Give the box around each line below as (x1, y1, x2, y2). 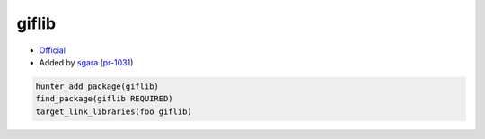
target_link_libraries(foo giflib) (35, 106, 192, 117)
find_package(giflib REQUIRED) (35, 94, 174, 104)
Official (39, 45, 66, 56)
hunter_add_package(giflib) (35, 81, 159, 91)
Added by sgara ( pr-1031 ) (39, 56, 134, 67)
